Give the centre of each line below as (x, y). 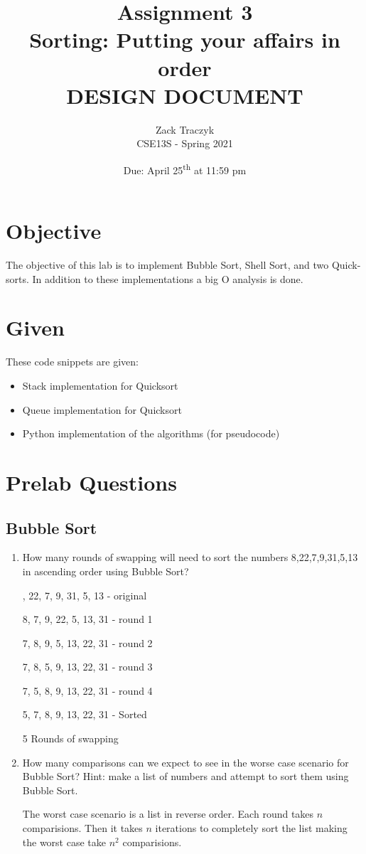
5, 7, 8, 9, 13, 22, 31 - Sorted (85, 714)
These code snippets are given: (72, 362)
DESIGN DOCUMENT (185, 95)
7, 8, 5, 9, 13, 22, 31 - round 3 (87, 667)
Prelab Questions (91, 482)
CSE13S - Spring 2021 (185, 143)
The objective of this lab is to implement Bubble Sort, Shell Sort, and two (167, 265)
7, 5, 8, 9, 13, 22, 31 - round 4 (87, 690)
